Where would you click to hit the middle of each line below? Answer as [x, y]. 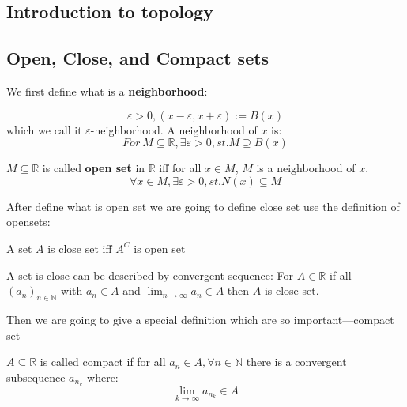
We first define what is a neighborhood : [107, 90]
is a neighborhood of [306, 168]
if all [340, 275]
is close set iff [80, 248]
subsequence [36, 377]
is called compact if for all [103, 362]
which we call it [44, 129]
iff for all [180, 168]
